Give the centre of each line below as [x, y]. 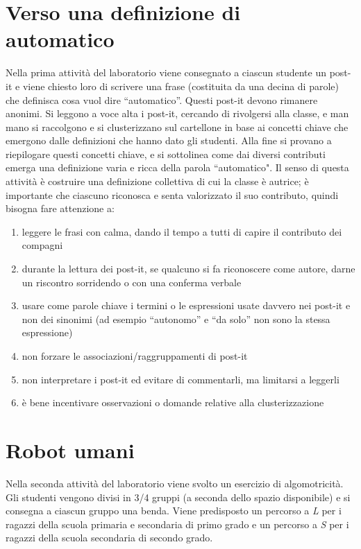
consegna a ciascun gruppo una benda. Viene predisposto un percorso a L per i [174, 511]
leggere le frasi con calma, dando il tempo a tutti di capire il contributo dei [182, 231]
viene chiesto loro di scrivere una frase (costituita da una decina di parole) [180, 86]
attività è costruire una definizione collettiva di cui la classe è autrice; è [157, 181]
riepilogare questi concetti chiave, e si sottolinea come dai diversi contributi [166, 154]
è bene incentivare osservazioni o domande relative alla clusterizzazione [173, 402]
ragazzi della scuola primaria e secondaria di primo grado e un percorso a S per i [177, 524]
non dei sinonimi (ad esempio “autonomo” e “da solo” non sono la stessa [176, 319]
